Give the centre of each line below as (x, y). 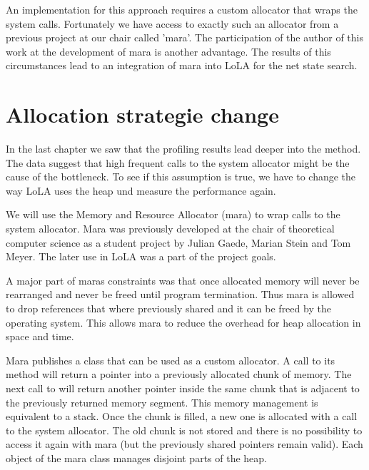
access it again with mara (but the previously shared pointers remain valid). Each (184, 444)
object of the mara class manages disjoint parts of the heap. (137, 458)
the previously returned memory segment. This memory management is (162, 402)
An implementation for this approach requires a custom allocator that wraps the (182, 9)
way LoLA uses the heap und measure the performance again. (141, 190)
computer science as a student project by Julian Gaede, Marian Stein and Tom (178, 242)
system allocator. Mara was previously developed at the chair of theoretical (170, 229)
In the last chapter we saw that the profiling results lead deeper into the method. (183, 149)
